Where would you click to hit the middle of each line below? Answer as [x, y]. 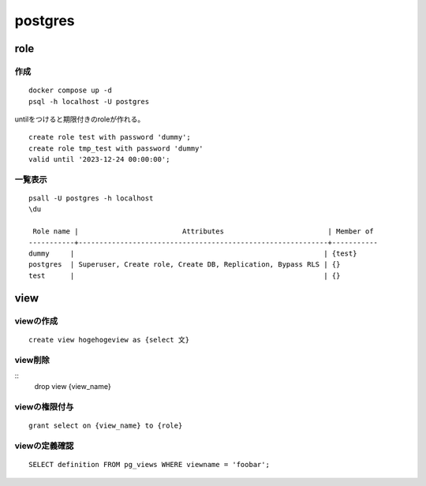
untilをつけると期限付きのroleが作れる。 [80, 119]
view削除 [32, 360]
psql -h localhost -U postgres [89, 101]
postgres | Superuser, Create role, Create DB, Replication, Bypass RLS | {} [185, 265]
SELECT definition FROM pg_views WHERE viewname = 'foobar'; [149, 465]
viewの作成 [36, 321]
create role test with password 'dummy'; [110, 137]
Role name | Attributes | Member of [203, 232]
